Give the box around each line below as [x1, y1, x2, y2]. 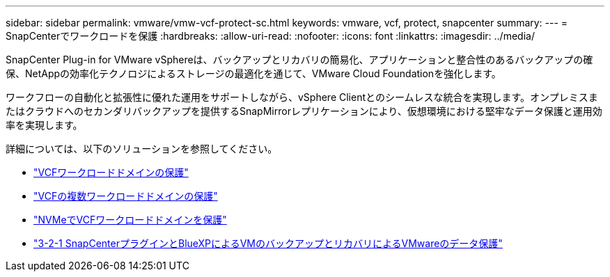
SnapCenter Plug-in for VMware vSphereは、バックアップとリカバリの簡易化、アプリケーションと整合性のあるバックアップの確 [6, 54, 593, 65]
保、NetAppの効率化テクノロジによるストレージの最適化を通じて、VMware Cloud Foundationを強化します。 [6, 68, 501, 79]
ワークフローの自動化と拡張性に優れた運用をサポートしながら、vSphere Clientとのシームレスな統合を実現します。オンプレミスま [6, 91, 598, 103]
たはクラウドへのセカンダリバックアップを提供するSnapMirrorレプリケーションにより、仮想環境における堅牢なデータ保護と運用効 [6, 105, 602, 117]
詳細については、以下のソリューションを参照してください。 [6, 143, 278, 155]
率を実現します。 [6, 119, 83, 131]
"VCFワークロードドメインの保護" [33, 166, 189, 178]
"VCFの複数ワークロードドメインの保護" [33, 190, 218, 202]
